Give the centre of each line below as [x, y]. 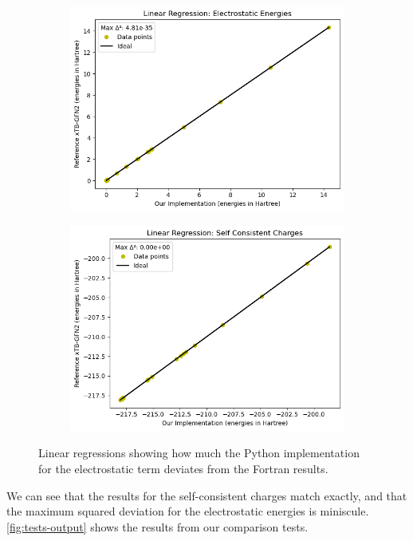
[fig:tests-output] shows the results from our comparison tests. [157, 526]
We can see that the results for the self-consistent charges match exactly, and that [207, 495]
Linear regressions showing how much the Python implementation [199, 453]
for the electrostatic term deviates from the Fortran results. [183, 469]
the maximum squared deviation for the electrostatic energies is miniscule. [188, 511]
